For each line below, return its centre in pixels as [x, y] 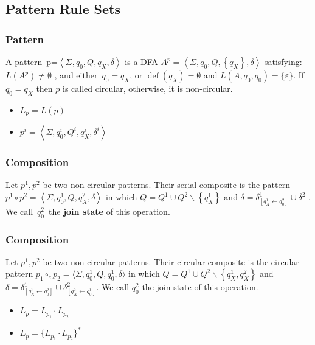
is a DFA [141, 61]
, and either [76, 75]
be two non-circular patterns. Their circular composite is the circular [171, 261]
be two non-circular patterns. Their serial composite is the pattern [166, 185]
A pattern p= [32, 61]
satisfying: [283, 61]
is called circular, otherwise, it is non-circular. [148, 88]
